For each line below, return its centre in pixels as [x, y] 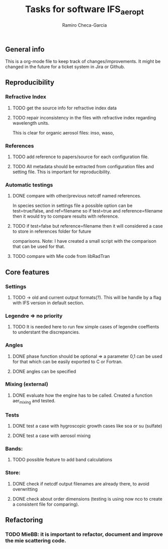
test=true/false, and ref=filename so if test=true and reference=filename [88, 211]
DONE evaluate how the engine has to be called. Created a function [82, 395]
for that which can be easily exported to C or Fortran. [68, 362]
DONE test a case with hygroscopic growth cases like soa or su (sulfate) [87, 426]
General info [25, 49]
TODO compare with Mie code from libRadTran [61, 256]
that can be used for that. [39, 247]
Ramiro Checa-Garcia [85, 25]
